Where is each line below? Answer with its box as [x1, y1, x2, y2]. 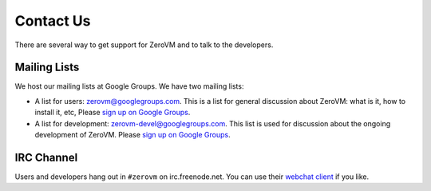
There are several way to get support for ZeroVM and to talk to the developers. [14, 40, 274, 50]
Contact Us [14, 12, 91, 30]
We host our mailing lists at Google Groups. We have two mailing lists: [14, 82, 244, 91]
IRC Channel [14, 150, 78, 164]
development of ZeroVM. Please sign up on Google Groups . [34, 130, 231, 140]
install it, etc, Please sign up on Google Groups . [34, 108, 191, 117]
